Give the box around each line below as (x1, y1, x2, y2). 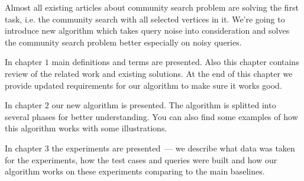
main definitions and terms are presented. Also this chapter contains (51, 56, 299, 68)
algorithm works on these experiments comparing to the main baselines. (5, 165, 265, 177)
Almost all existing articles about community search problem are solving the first (5, 1, 299, 13)
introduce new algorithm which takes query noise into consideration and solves (5, 24, 290, 37)
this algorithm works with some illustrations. (5, 122, 167, 134)
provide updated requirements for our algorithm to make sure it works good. (5, 79, 282, 91)
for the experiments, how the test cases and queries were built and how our (5, 153, 277, 166)
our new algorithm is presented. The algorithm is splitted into (51, 99, 276, 111)
